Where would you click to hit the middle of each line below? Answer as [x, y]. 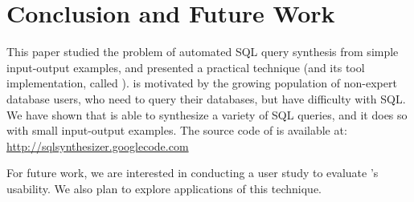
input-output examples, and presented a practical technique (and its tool [186, 67]
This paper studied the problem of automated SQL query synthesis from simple [203, 52]
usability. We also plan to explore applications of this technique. [164, 188]
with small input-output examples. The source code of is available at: [177, 130]
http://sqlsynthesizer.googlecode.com [98, 145]
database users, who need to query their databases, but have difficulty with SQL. [206, 98]
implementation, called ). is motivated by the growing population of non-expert [202, 83]
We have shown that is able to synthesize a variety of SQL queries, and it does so [207, 114]
